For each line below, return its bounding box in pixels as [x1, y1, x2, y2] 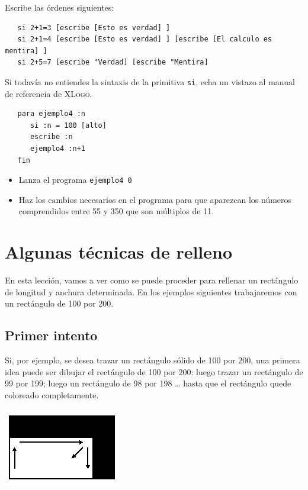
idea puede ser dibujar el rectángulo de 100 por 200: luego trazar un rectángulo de [5, 365, 303, 378]
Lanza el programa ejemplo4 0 [18, 173, 132, 186]
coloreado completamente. [5, 388, 99, 401]
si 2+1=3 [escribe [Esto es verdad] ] [17, 23, 171, 32]
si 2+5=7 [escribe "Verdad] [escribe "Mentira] [17, 58, 208, 67]
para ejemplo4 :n [17, 109, 86, 118]
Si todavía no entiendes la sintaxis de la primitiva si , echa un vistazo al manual [5, 75, 295, 88]
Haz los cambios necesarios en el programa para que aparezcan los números [18, 193, 292, 205]
